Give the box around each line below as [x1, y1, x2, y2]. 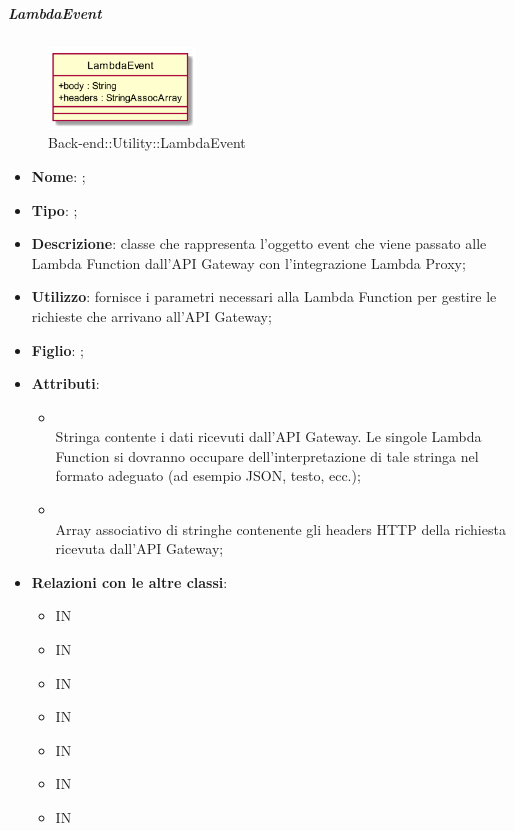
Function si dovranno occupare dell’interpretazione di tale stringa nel [55, 445, 479, 466]
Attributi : [31, 373, 100, 394]
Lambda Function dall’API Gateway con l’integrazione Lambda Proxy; [31, 252, 466, 273]
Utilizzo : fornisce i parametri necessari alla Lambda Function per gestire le [31, 286, 497, 307]
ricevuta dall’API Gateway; [55, 538, 224, 559]
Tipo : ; [31, 199, 78, 220]
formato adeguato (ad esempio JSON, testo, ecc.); [55, 465, 361, 486]
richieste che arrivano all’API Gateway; [31, 305, 272, 326]
